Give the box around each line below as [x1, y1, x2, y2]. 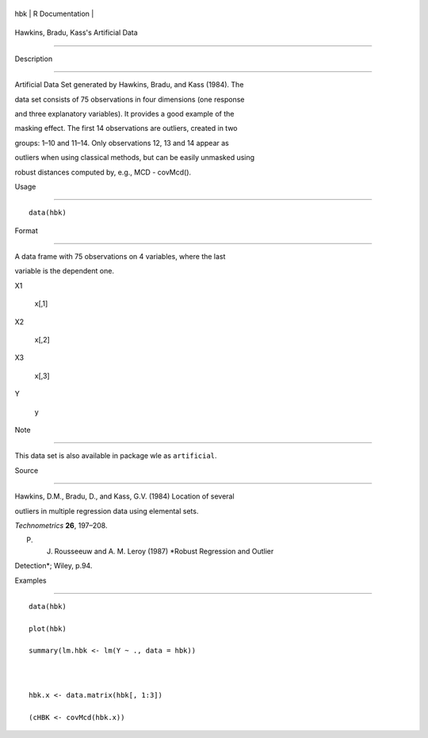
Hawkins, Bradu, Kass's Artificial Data [14, 28, 138, 37]
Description [14, 54, 53, 63]
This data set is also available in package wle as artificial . [14, 451, 217, 461]
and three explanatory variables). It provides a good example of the [14, 109, 235, 118]
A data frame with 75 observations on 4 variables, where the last [14, 252, 226, 262]
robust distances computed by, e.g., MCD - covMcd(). [14, 167, 192, 177]
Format [14, 226, 39, 235]
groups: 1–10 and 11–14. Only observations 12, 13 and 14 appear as [14, 138, 229, 147]
